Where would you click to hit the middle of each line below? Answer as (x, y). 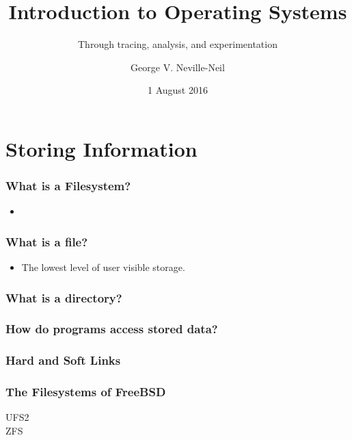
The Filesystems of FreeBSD (86, 392)
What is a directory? (64, 297)
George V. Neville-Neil (178, 67)
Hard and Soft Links (63, 360)
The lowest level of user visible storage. (103, 267)
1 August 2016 (178, 90)
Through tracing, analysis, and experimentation (178, 44)
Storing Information (101, 148)
